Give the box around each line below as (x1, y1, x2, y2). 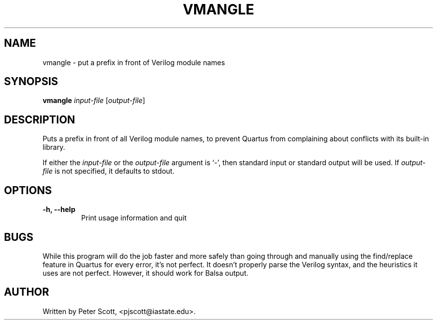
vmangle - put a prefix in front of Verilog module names (42, 58, 225, 67)
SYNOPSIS (4, 75, 58, 88)
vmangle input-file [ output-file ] (42, 96, 145, 105)
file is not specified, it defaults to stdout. (42, 167, 175, 176)
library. (42, 143, 65, 152)
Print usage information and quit (81, 214, 187, 222)
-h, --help (42, 205, 75, 214)
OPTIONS (4, 184, 52, 197)
